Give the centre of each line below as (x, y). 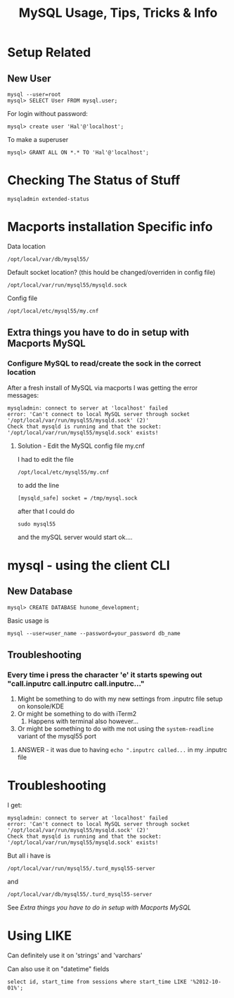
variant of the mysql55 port (57, 737)
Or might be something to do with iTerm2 (77, 714)
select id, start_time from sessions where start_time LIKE (97, 982)
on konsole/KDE (41, 706)
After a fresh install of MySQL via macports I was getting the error (103, 387)
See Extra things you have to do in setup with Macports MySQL (99, 907)
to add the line (38, 485)
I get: (15, 805)
